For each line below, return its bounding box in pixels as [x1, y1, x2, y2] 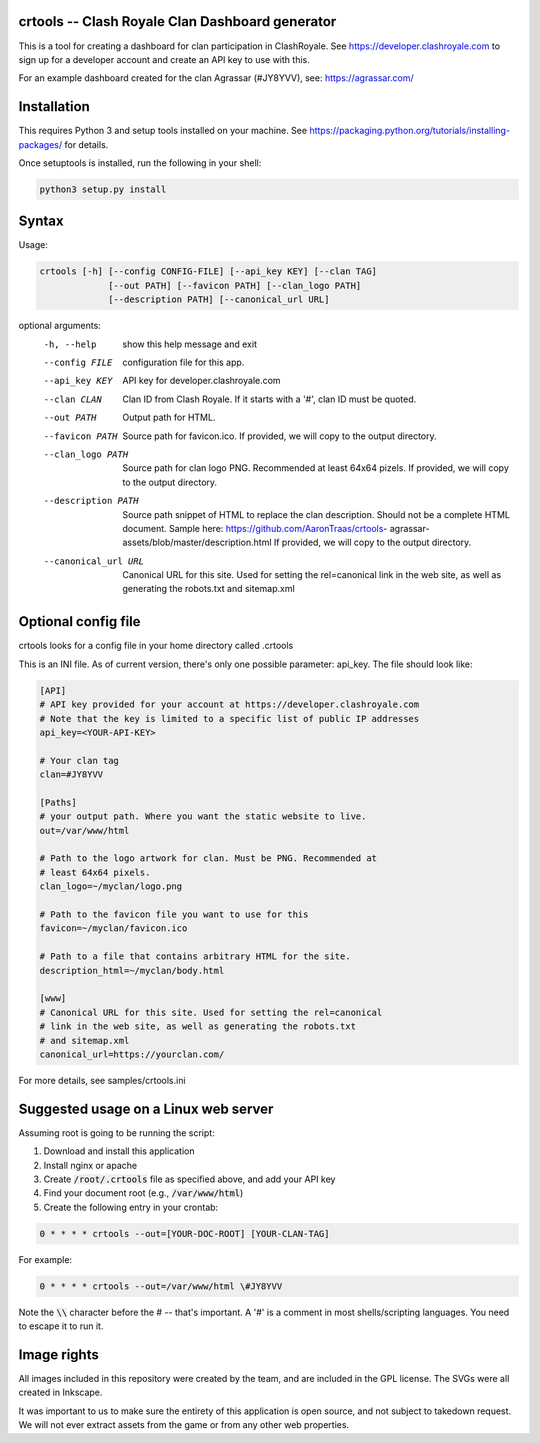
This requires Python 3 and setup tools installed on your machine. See [18, 125, 308, 137]
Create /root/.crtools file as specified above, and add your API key [43, 1173, 336, 1185]
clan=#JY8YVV [39, 769, 104, 780]
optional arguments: [18, 320, 102, 332]
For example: [18, 1253, 73, 1265]
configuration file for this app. [122, 356, 245, 368]
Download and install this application [43, 1145, 195, 1157]
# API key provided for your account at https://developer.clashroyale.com [39, 699, 420, 710]
